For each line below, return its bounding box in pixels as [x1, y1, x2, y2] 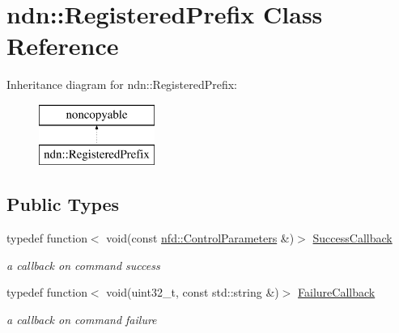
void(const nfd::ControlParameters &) [106, 230, 295, 247]
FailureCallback [298, 284, 376, 301]
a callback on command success [6, 256, 160, 273]
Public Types [6, 192, 120, 217]
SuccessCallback [312, 230, 393, 247]
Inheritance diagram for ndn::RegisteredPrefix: [6, 76, 237, 93]
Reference [6, 29, 119, 62]
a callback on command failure [6, 311, 157, 328]
